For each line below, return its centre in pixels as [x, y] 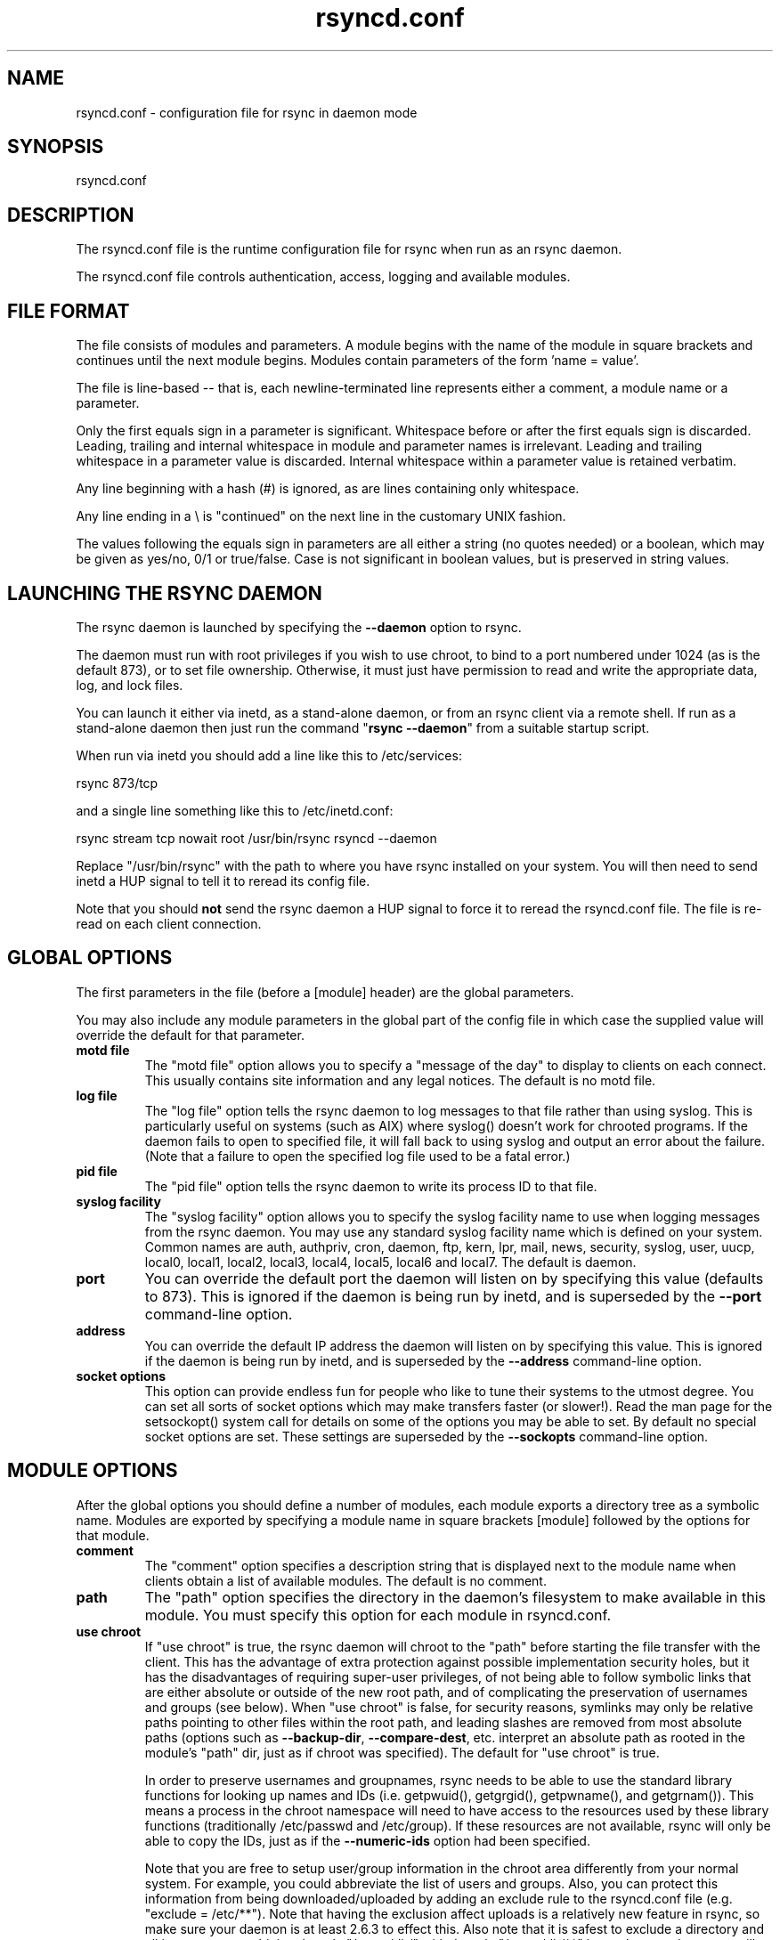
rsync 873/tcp [117, 783]
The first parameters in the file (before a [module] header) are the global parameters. [325, 992]
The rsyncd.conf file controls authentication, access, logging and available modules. [323, 277]
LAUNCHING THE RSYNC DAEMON [165, 593]
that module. [113, 1535]
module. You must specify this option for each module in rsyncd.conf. [378, 1615]
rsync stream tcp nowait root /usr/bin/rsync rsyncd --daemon [256, 838]
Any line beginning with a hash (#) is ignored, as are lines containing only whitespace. [328, 489]
